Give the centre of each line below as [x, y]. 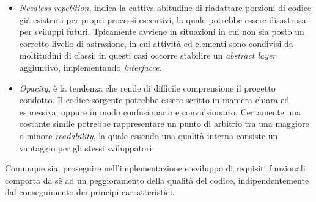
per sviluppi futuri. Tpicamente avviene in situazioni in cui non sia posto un [162, 31]
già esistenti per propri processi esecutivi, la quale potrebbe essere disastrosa [163, 19]
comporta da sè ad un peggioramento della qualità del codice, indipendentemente [157, 180]
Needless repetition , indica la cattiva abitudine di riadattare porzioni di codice [165, 7]
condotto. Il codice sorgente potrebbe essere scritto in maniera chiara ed [154, 100]
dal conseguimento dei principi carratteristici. [90, 192]
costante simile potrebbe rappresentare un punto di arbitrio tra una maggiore [164, 124]
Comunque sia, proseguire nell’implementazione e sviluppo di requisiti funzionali [155, 168]
